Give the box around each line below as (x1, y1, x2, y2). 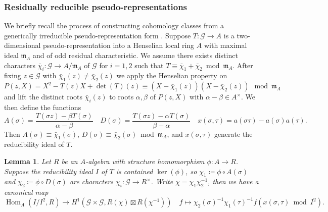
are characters (69, 176, 114, 187)
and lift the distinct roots (4, 91, 82, 102)
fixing (4, 70, 21, 81)
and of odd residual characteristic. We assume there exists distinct (32, 50, 238, 60)
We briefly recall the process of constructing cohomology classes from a (4, 20, 224, 31)
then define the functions (4, 101, 81, 112)
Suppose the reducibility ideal (4, 166, 93, 176)
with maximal (204, 40, 247, 50)
